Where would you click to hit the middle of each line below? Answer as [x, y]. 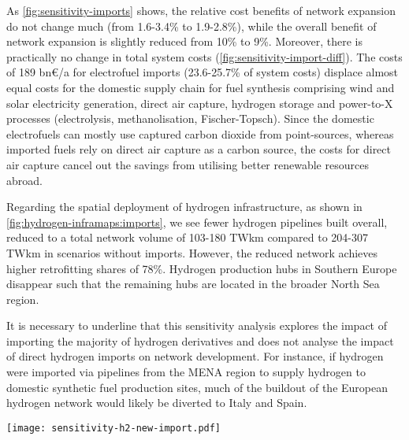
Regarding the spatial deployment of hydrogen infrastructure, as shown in [184, 207]
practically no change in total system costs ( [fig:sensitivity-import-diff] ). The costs [204, 56]
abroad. [24, 180]
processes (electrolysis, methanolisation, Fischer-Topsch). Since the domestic [190, 118]
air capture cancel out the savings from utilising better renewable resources [188, 164]
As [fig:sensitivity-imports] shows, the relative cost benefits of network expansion [201, 10]
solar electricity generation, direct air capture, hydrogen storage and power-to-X [200, 103]
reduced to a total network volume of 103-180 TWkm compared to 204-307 [187, 237]
